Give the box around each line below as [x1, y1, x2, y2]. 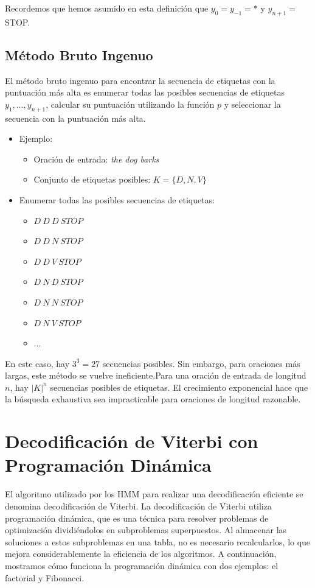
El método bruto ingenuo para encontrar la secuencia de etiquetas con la [5, 74, 275, 86]
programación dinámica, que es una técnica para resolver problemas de [5, 511, 269, 524]
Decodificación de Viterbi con [5, 429, 258, 453]
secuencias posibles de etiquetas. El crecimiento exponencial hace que [50, 380, 308, 393]
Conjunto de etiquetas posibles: [33, 173, 151, 186]
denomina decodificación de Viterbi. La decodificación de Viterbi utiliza [5, 499, 272, 512]
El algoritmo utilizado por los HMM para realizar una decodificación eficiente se [5, 488, 303, 500]
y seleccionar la [224, 97, 281, 110]
